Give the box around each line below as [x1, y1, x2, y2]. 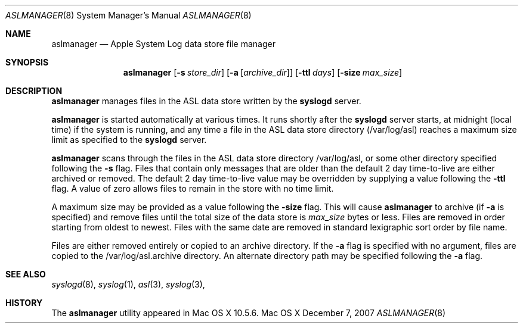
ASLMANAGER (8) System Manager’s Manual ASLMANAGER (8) [5, 10, 252, 20]
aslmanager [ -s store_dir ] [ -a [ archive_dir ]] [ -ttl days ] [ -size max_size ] [123, 67, 403, 77]
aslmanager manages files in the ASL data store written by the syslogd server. [51, 96, 361, 106]
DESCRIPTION [5, 86, 63, 96]
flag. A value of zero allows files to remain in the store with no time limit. [51, 183, 334, 193]
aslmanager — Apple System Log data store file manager [51, 39, 276, 49]
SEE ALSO [5, 269, 46, 279]
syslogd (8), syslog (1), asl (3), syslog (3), [51, 279, 205, 289]
